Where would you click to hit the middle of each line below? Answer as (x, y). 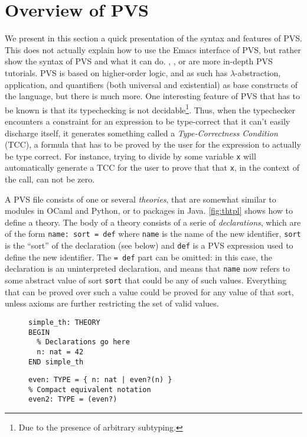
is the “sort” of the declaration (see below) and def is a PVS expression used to (149, 245)
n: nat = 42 (60, 352)
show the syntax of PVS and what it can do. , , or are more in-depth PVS (139, 61)
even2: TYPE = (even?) (73, 400)
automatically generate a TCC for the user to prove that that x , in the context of (152, 167)
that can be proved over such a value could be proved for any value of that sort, (149, 291)
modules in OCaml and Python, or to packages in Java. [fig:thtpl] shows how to (149, 211)
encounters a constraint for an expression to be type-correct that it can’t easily (148, 121)
